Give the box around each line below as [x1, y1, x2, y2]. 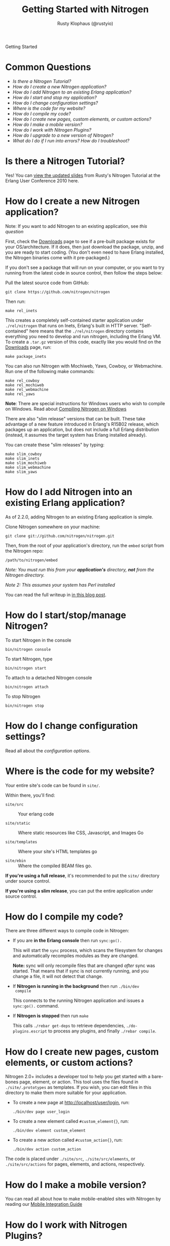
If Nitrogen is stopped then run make [12, 1013, 89, 1019]
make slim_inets [5, 456, 40, 461]
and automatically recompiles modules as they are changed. [12, 953, 139, 959]
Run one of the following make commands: [5, 368, 95, 374]
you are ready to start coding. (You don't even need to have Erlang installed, [5, 249, 165, 255]
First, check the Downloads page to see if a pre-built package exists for [5, 238, 155, 245]
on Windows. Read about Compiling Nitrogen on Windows [5, 406, 127, 412]
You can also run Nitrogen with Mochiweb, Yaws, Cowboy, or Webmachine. [5, 362, 163, 369]
